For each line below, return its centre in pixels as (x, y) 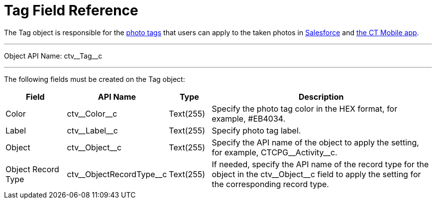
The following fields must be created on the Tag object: (95, 79)
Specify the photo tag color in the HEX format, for (305, 108)
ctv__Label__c (92, 130)
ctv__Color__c (92, 113)
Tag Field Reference (71, 10)
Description (321, 97)
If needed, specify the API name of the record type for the (320, 164)
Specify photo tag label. (256, 130)
